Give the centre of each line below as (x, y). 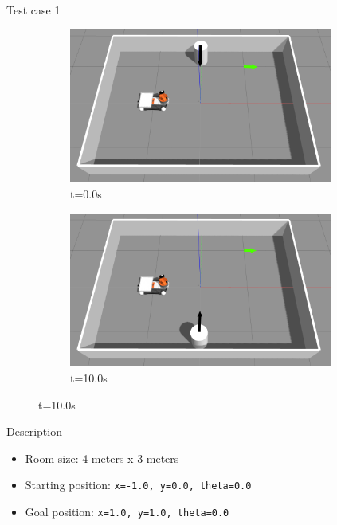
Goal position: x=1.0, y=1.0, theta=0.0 (127, 511)
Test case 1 (33, 10)
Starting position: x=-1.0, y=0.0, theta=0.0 (138, 485)
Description (34, 431)
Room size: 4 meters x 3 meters (102, 458)
